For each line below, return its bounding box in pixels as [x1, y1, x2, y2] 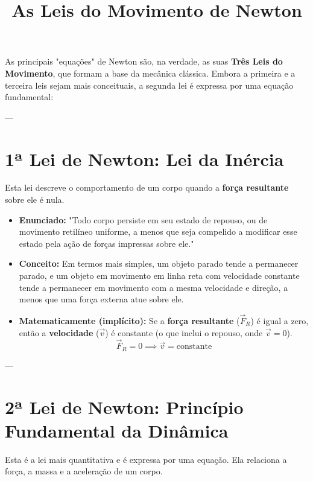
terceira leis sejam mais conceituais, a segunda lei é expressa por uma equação [5, 78, 294, 91]
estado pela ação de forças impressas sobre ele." [19, 237, 194, 249]
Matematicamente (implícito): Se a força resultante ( [19, 314, 240, 327]
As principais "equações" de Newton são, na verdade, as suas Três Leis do [5, 55, 283, 68]
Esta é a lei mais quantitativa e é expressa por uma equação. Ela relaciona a [5, 453, 287, 465]
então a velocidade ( [19, 326, 100, 339]
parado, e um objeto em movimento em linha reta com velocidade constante [19, 269, 300, 282]
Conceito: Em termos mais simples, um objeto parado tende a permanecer [19, 257, 299, 270]
